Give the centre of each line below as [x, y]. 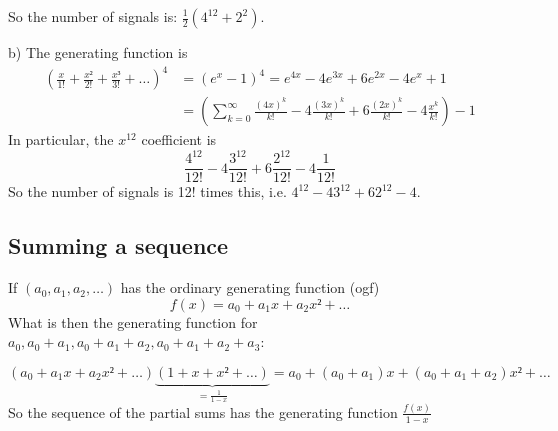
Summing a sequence [118, 245]
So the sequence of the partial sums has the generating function [203, 411]
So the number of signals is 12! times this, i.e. [147, 191]
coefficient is [179, 139]
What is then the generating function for [133, 321]
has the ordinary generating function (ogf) [250, 287]
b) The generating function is [98, 52]
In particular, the [61, 139]
